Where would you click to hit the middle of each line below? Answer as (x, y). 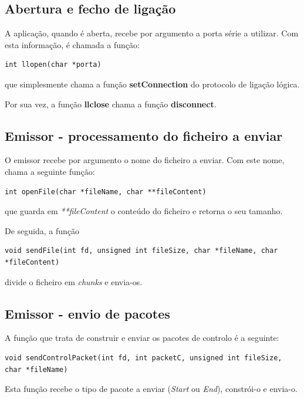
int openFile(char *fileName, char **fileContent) (106, 192)
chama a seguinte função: (50, 171)
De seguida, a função (42, 230)
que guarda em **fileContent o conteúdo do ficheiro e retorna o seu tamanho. (144, 211)
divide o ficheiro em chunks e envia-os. (74, 281)
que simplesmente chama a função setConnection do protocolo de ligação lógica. (152, 84)
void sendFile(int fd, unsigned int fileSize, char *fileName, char (141, 251)
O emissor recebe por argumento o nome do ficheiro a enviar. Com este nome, (145, 160)
